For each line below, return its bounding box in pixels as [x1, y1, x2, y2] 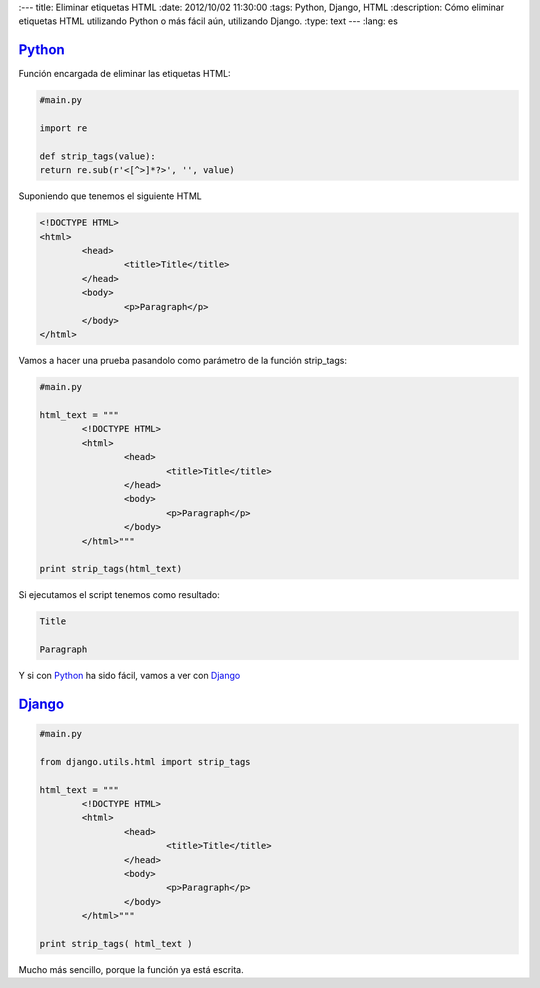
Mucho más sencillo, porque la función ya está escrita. [18, 963, 244, 975]
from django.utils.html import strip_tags [39, 756, 251, 767]
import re [39, 123, 88, 134]
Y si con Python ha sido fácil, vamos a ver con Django [18, 670, 241, 682]
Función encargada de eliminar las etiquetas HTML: [18, 68, 231, 80]
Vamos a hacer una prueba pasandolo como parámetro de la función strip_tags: [18, 355, 347, 367]
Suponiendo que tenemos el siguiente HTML [18, 190, 202, 202]
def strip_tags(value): [39, 150, 157, 162]
